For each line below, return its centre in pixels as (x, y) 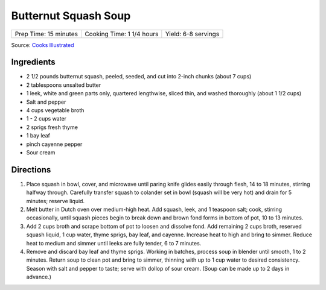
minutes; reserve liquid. (55, 201)
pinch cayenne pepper (54, 144)
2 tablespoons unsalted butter (64, 85)
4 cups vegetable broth (55, 110)
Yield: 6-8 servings (192, 34)
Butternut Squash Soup (71, 16)
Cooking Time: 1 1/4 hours (122, 34)
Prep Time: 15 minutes (46, 34)
